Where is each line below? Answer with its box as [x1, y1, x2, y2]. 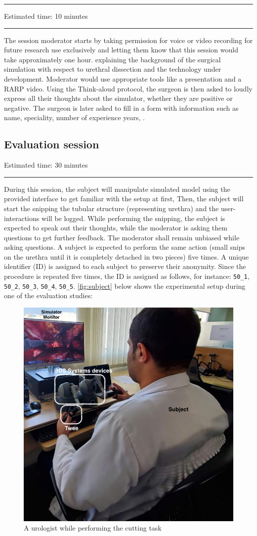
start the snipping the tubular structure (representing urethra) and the [4, 203, 219, 213]
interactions [4, 213, 40, 223]
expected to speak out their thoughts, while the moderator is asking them [4, 223, 227, 233]
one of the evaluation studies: [4, 290, 93, 301]
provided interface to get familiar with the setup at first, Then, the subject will [4, 193, 244, 204]
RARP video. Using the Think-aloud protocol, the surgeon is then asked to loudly [4, 83, 253, 93]
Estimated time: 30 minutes [4, 160, 88, 170]
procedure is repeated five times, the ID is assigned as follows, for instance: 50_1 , [4, 271, 250, 281]
